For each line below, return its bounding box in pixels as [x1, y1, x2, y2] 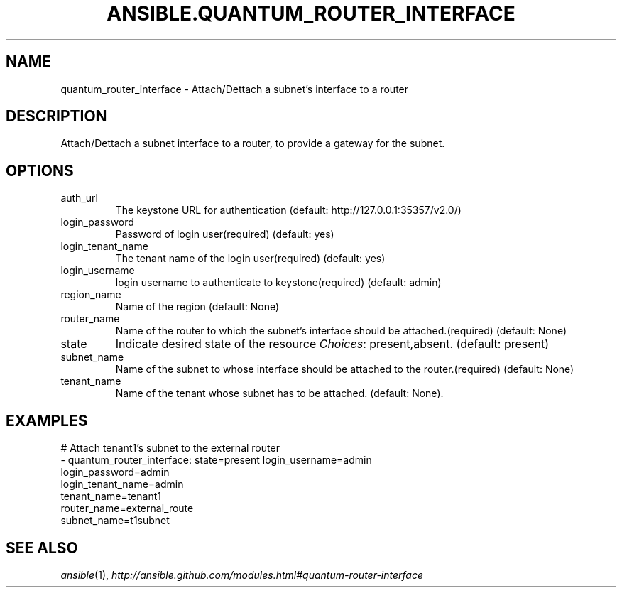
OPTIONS [6, 161, 74, 180]
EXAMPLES [6, 411, 88, 430]
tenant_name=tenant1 [60, 490, 161, 503]
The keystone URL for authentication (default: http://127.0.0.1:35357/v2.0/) [115, 204, 462, 217]
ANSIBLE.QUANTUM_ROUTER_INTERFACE [107, 1, 515, 26]
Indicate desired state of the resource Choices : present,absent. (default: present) [115, 337, 550, 352]
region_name [60, 288, 121, 301]
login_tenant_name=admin [60, 478, 184, 491]
